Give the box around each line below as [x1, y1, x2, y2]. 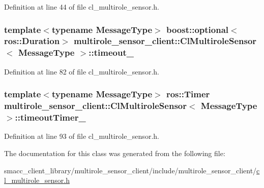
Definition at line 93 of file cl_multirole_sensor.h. [4, 131, 159, 141]
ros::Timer [166, 88, 210, 100]
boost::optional [166, 23, 229, 35]
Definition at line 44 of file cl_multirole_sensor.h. [4, 2, 159, 12]
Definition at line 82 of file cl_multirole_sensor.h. [4, 66, 159, 77]
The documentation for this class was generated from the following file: [4, 147, 225, 158]
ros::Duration [4, 34, 60, 47]
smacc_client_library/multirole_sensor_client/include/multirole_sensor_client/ [4, 165, 257, 175]
